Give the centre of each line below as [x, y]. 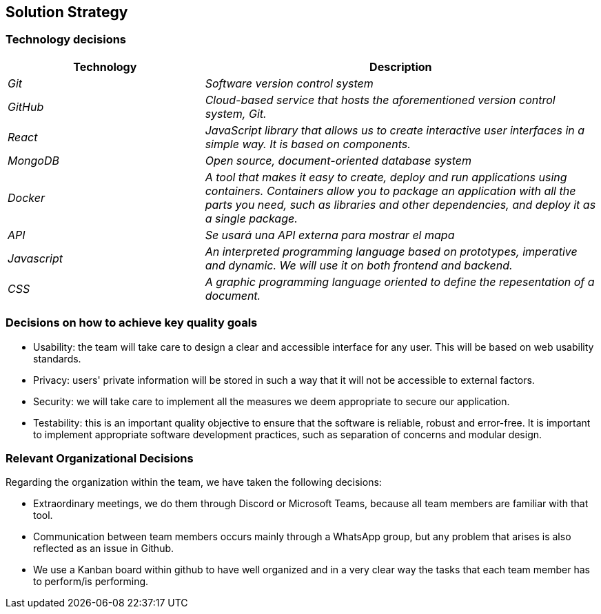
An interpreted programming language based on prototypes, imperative [391, 251]
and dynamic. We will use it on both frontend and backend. [359, 265]
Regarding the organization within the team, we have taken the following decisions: [194, 482]
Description [401, 66]
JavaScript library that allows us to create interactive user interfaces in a [395, 130]
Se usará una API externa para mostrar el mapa [330, 235]
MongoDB [33, 160]
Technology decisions [66, 40]
